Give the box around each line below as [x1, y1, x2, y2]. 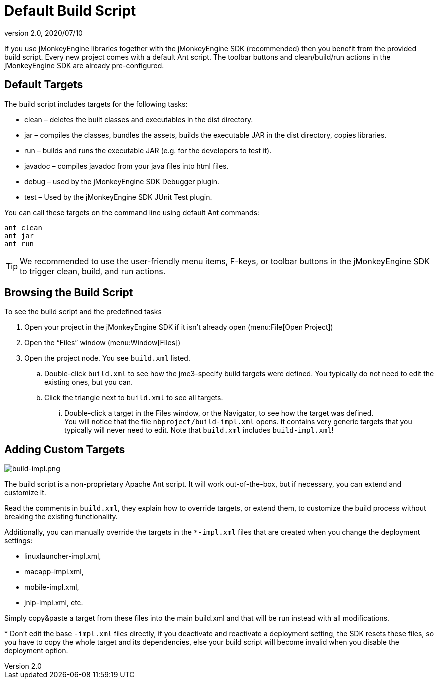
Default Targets [4, 78, 83, 91]
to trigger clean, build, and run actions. [20, 266, 166, 276]
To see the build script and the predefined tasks [4, 307, 162, 316]
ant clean [4, 223, 42, 232]
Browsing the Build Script [4, 286, 133, 299]
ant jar [4, 231, 34, 240]
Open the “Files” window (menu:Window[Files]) [24, 338, 181, 347]
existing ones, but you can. [44, 378, 133, 387]
